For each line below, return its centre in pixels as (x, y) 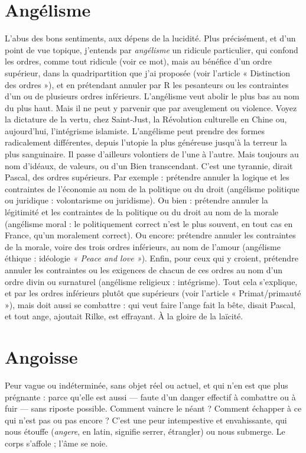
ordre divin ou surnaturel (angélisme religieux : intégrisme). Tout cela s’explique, (151, 281)
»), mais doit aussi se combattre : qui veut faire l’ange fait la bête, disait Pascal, (150, 304)
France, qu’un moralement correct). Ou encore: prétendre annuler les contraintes (150, 235)
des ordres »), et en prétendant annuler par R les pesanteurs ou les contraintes (147, 84)
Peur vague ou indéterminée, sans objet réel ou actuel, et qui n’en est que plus (147, 385)
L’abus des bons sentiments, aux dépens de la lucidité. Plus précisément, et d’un (150, 38)
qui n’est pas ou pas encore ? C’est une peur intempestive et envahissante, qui (146, 420)
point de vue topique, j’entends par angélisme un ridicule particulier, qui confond (152, 49)
